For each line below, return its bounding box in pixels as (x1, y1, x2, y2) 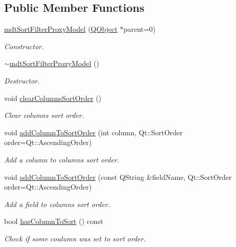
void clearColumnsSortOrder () (4, 92, 102, 103)
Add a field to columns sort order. (4, 198, 110, 209)
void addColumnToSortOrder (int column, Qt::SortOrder (4, 127, 183, 137)
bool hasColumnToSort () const (4, 216, 103, 227)
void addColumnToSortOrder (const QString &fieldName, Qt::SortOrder (4, 171, 232, 182)
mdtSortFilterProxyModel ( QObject (4, 24, 118, 34)
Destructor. (4, 75, 40, 86)
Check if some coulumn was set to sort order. (4, 233, 146, 243)
